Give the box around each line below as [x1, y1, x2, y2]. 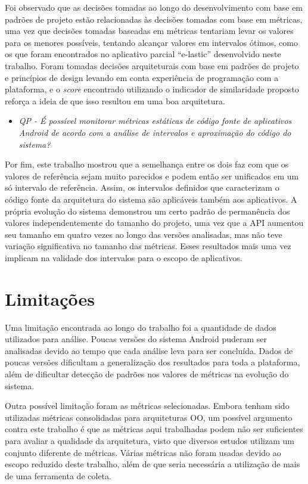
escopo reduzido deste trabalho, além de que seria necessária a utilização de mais [5, 458, 300, 470]
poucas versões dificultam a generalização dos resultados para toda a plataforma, [5, 356, 300, 368]
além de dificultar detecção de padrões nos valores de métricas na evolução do [5, 367, 289, 380]
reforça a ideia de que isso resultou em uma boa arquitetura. [5, 94, 225, 107]
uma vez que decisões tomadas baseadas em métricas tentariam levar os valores [5, 24, 294, 37]
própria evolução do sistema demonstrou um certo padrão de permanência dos [5, 204, 290, 217]
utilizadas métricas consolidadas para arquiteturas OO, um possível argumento [5, 411, 293, 423]
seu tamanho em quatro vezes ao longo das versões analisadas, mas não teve [5, 228, 282, 240]
